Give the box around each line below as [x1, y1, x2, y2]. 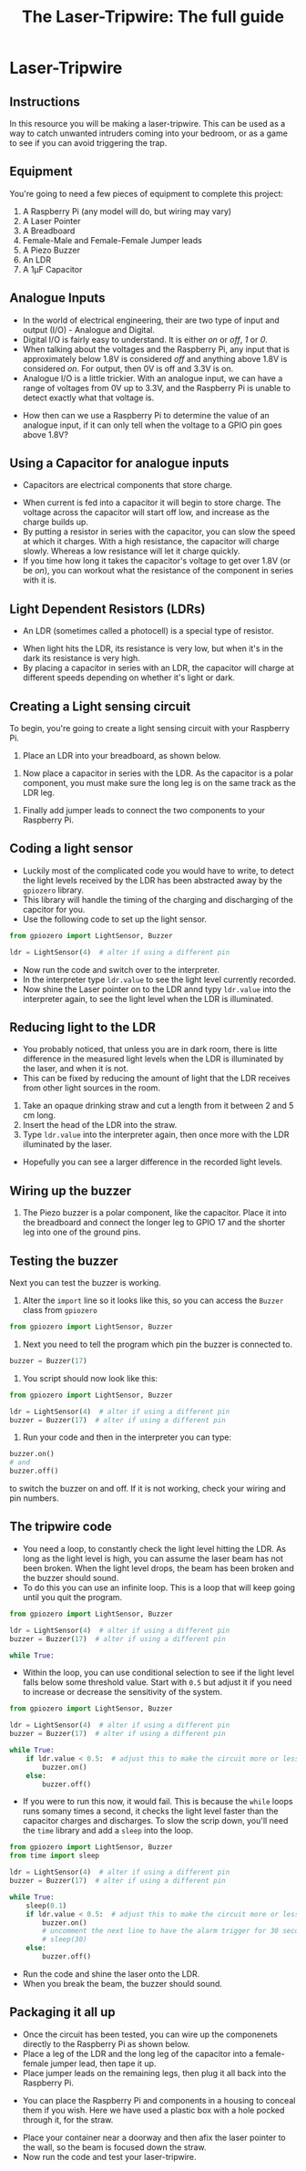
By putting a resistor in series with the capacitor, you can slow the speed [22, 526, 296, 537]
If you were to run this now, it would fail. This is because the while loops [22, 1796, 293, 1807]
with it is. [22, 574, 57, 585]
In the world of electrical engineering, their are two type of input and [22, 315, 280, 326]
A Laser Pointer [22, 215, 81, 226]
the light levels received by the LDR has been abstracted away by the [22, 874, 282, 885]
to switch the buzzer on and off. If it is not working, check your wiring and [9, 1484, 287, 1494]
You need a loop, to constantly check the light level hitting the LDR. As [22, 1543, 287, 1554]
